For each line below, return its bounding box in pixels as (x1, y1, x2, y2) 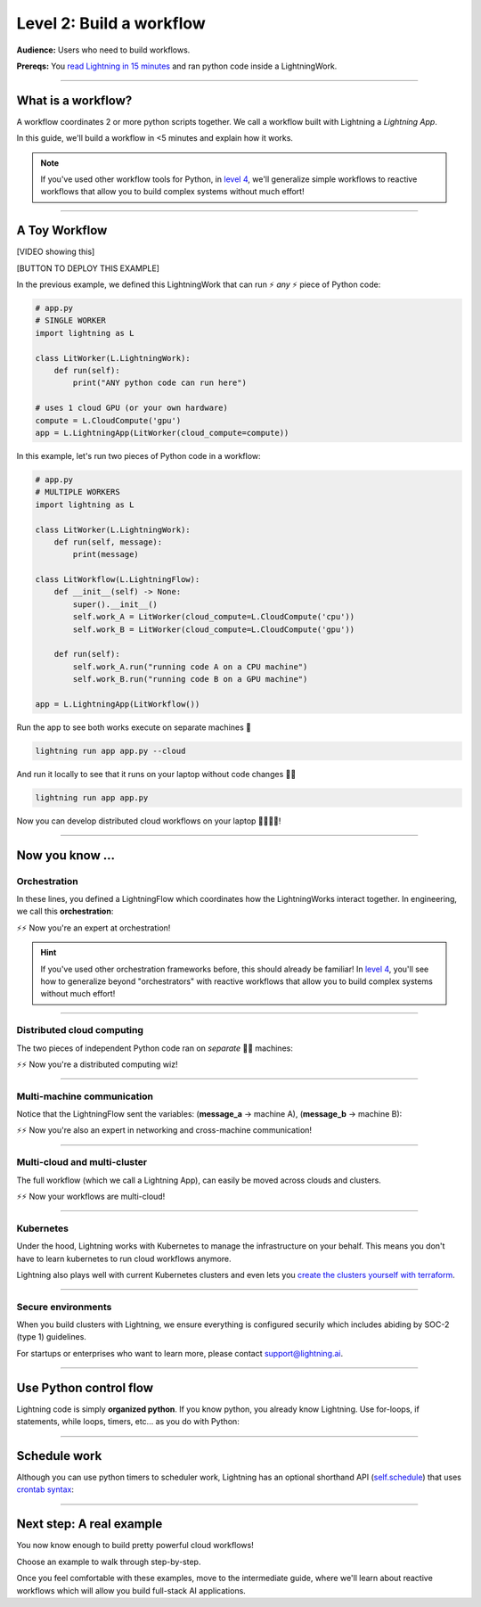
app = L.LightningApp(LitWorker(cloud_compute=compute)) (35, 428, 289, 438)
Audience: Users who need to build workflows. (16, 45, 191, 55)
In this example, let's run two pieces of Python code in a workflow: (16, 450, 262, 461)
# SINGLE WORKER (35, 316, 107, 325)
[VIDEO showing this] (16, 246, 95, 258)
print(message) (72, 549, 140, 560)
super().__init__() (72, 599, 158, 610)
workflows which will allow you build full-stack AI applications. (16, 1585, 247, 1595)
